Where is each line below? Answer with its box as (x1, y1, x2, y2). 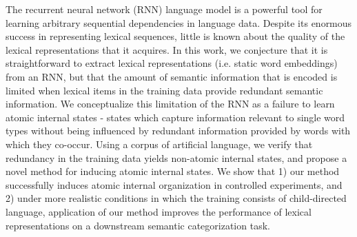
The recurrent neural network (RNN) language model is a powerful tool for (6, 2, 323, 16)
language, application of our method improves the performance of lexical (6, 204, 312, 218)
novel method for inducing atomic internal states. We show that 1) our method (6, 164, 340, 178)
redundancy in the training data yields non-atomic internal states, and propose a (6, 150, 347, 165)
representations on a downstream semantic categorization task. (6, 218, 270, 232)
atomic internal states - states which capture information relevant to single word (6, 110, 345, 124)
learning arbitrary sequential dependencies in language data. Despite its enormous (6, 15, 352, 30)
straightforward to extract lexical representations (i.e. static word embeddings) (6, 56, 338, 70)
